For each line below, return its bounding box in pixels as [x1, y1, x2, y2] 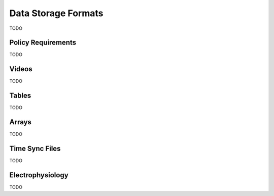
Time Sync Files [9, 144, 61, 153]
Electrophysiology [9, 171, 68, 179]
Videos [9, 65, 32, 73]
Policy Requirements [9, 38, 76, 47]
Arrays [9, 118, 31, 126]
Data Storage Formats [9, 8, 104, 19]
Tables [9, 91, 31, 100]
